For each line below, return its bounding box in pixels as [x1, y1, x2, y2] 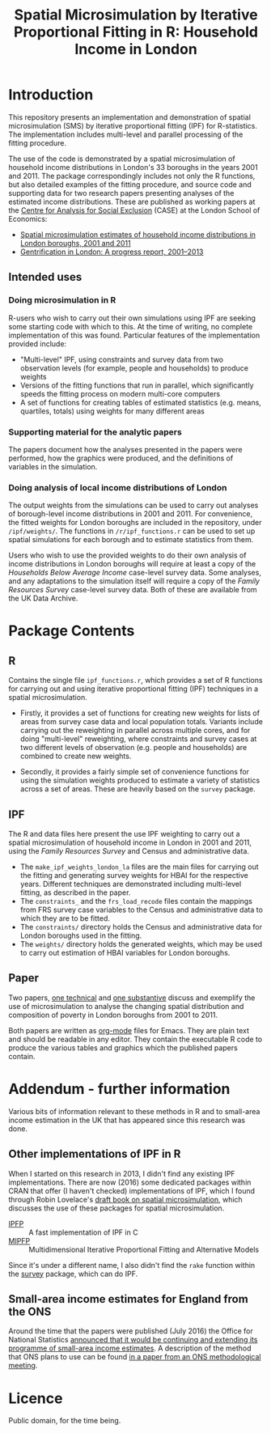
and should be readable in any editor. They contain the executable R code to [8, 1034, 263, 1044]
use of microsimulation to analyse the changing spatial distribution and [8, 1001, 244, 1011]
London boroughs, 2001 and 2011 [19, 238, 131, 248]
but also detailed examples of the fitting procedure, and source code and [8, 180, 252, 189]
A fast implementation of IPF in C [28, 1227, 139, 1237]
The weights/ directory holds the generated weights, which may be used [19, 939, 263, 949]
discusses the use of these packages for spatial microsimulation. [8, 1203, 225, 1213]
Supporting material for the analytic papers [8, 426, 182, 438]
